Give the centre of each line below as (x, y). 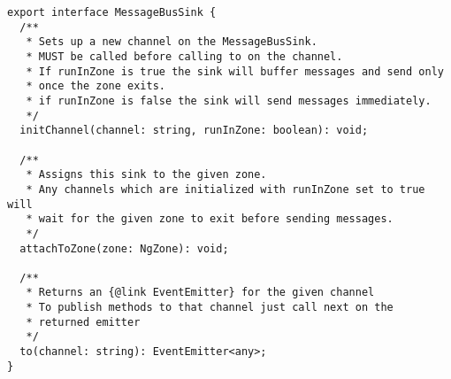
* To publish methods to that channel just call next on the (210, 308)
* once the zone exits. (96, 86)
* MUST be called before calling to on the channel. (184, 56)
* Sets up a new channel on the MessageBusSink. (172, 42)
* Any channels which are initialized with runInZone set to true (225, 189)
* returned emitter (83, 322)
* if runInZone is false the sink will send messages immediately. (229, 101)
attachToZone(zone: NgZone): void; (124, 248)
